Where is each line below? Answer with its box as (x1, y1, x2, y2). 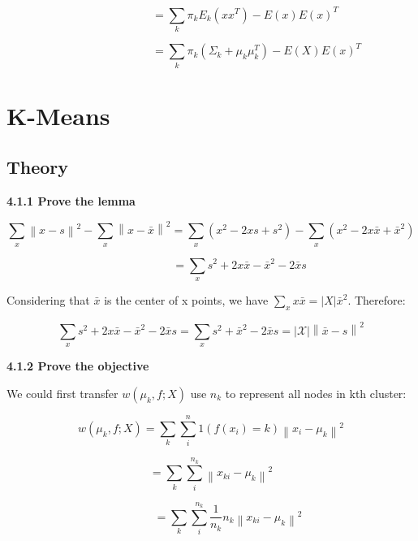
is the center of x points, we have (104, 291, 269, 308)
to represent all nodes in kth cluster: (225, 384, 407, 401)
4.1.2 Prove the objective (6, 357, 149, 374)
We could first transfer (6, 384, 119, 401)
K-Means (6, 98, 110, 132)
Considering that (6, 291, 90, 308)
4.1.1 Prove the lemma (6, 193, 136, 210)
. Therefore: (347, 291, 406, 308)
